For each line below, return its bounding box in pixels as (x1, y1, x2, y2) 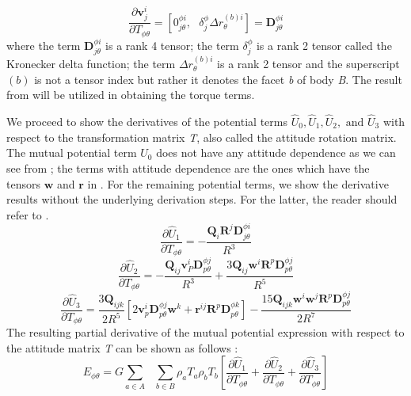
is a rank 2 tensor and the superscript (217, 55, 400, 72)
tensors (6, 175, 40, 192)
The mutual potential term (6, 144, 137, 161)
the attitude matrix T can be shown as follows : (6, 339, 238, 356)
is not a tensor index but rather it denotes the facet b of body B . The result (34, 70, 402, 87)
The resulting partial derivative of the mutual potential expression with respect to (6, 324, 405, 341)
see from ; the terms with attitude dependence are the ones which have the (6, 160, 370, 177)
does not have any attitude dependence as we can (156, 144, 396, 161)
